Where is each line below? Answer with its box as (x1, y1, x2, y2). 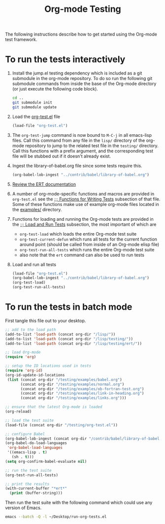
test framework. (5, 37, 37, 42)
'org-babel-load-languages (7, 445, 63, 450)
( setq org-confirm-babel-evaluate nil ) (5, 459, 87, 464)
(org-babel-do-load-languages (5, 441, 67, 445)
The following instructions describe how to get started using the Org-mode (5, 31, 158, 38)
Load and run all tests (12, 261, 57, 267)
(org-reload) (5, 409, 32, 414)
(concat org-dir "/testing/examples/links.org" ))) (20, 396, 127, 401)
